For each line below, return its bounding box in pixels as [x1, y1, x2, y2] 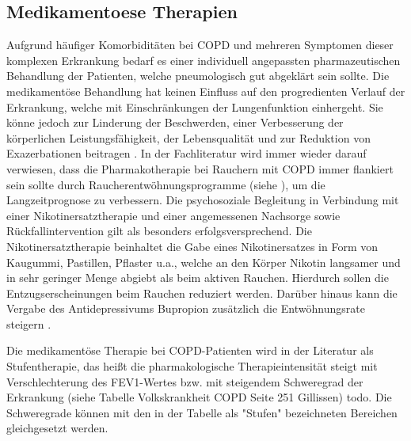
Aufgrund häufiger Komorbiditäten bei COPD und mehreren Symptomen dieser [6, 36, 394, 53]
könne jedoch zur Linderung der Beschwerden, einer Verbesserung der [6, 114, 344, 131]
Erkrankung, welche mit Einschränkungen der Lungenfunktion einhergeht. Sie [6, 98, 383, 115]
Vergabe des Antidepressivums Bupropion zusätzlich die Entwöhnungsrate [6, 300, 365, 317]
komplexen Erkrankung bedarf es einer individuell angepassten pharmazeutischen [6, 51, 401, 68]
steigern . [6, 315, 51, 332]
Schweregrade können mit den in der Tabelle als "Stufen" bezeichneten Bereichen [6, 404, 398, 420]
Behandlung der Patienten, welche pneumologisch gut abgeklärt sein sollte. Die [6, 67, 390, 84]
